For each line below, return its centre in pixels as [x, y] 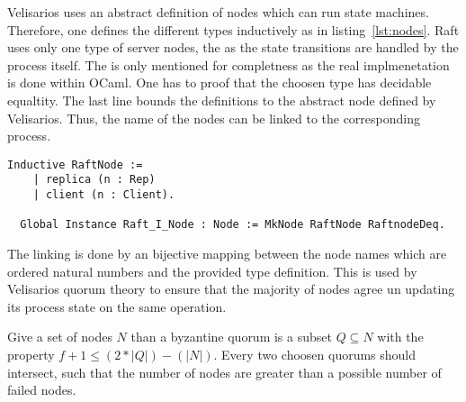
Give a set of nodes [60, 337]
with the [400, 337]
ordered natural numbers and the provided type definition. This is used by [212, 271]
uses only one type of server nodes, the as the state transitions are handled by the [233, 47]
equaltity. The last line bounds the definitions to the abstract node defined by [222, 100]
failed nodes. [42, 390]
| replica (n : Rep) [94, 180]
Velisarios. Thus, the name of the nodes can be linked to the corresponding [214, 118]
